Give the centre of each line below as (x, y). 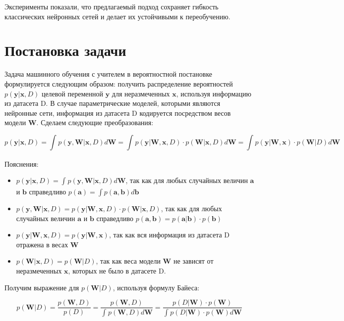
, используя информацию (214, 93)
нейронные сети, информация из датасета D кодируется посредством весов (118, 113)
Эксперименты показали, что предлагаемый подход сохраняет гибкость (112, 6)
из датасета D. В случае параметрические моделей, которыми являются (113, 103)
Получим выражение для (42, 287)
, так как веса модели (128, 261)
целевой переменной (72, 93)
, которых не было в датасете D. (117, 271)
